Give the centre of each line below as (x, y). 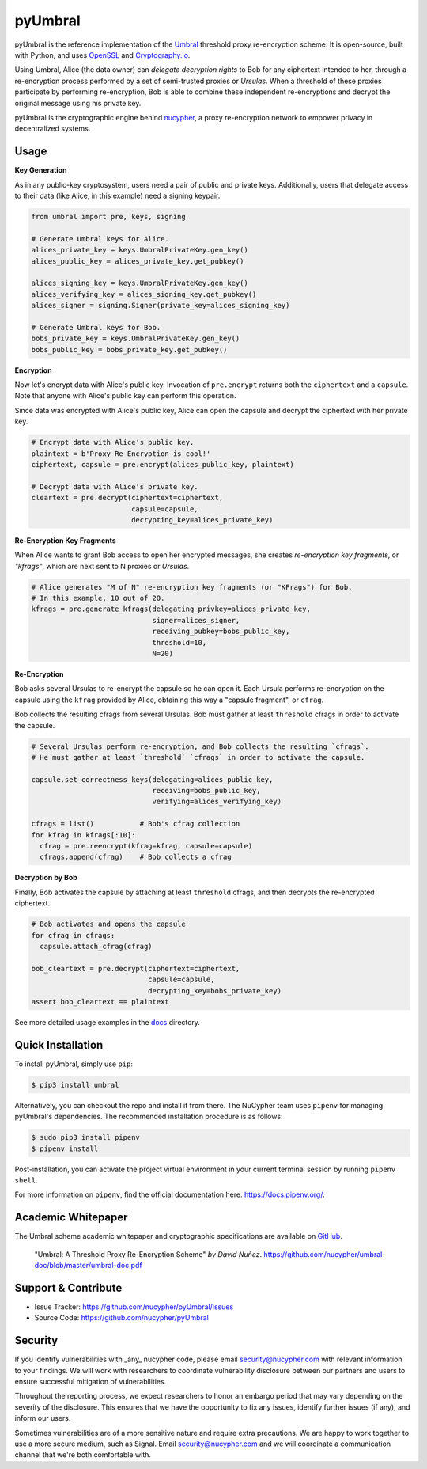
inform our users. (43, 1418)
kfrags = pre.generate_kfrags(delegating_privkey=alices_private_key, (171, 609)
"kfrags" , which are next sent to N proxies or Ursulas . (102, 566)
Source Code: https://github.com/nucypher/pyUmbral (122, 1318)
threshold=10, (179, 642)
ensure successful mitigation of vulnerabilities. (91, 1381)
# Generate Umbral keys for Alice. (100, 239)
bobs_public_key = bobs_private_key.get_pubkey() (129, 349)
